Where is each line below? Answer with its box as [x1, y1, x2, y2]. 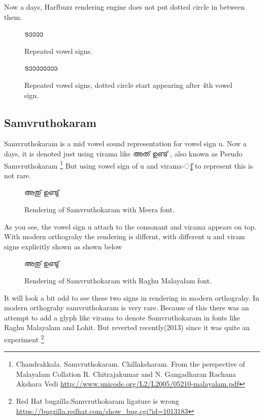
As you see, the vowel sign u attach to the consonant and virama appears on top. [4, 221, 257, 232]
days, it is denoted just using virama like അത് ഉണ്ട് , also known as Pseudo [4, 148, 243, 158]
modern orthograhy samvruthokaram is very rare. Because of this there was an [4, 302, 249, 313]
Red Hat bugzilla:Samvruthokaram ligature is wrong [16, 395, 179, 406]
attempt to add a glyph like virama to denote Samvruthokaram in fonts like [4, 312, 240, 322]
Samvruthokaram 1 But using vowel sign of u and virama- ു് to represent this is [4, 158, 253, 171]
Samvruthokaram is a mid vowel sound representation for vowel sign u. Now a [4, 138, 247, 149]
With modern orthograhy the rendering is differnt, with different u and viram [4, 231, 245, 242]
